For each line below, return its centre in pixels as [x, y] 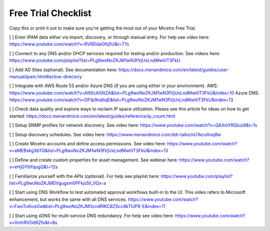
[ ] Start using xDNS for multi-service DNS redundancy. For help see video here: [92, 215]
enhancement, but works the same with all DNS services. [68, 199]
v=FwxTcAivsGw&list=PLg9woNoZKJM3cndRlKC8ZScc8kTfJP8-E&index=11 [87, 206]
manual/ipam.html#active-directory [45, 76]
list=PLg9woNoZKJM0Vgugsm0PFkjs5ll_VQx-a [57, 183]
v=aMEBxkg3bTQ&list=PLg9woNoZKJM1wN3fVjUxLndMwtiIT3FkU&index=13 [89, 151]
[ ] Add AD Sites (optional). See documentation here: [63, 70]
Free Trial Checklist [50, 13]
